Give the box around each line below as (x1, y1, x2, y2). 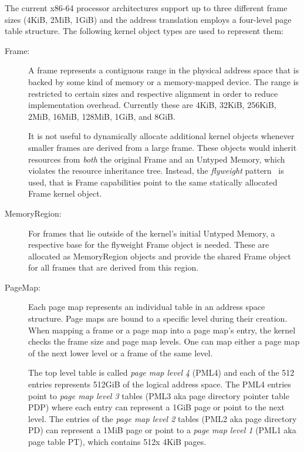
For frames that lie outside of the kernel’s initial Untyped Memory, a (28, 227, 275, 239)
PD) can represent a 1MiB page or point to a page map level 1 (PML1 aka (28, 424, 296, 436)
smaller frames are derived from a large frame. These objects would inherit (28, 141, 297, 153)
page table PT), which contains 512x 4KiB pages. (28, 436, 207, 447)
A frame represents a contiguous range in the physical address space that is (28, 64, 299, 76)
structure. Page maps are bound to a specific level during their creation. (28, 312, 288, 325)
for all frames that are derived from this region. (28, 261, 199, 274)
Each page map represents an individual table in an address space (28, 301, 265, 313)
